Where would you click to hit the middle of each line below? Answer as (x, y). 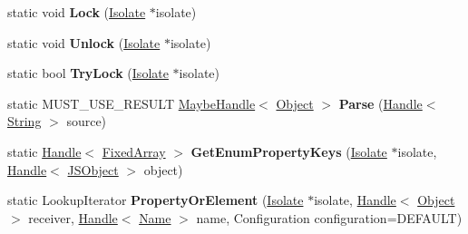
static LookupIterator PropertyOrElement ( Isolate (156, 200)
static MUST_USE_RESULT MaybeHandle (132, 103)
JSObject (93, 169)
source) (87, 121)
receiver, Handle (73, 217)
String (24, 121)
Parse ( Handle (380, 103)
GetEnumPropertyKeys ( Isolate (289, 151)
